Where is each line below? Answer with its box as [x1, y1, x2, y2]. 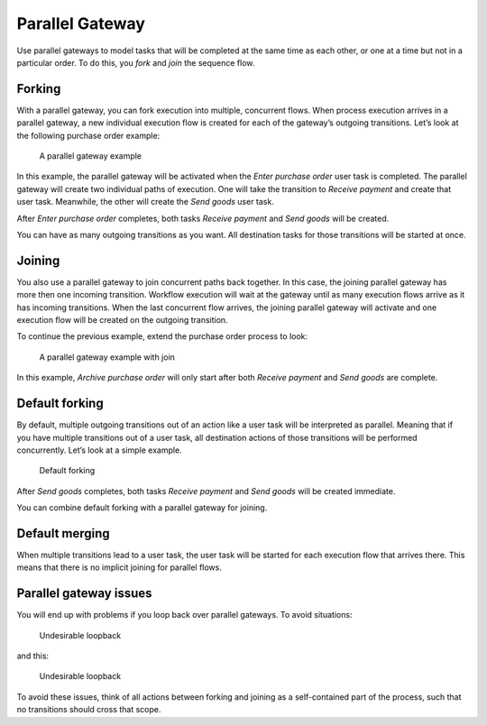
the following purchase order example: [16, 130, 161, 141]
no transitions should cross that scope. [16, 704, 161, 715]
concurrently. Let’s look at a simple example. [16, 445, 182, 455]
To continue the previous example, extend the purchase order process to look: [16, 331, 308, 342]
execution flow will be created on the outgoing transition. [16, 315, 229, 326]
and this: [16, 650, 50, 662]
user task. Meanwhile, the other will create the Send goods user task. [16, 197, 274, 207]
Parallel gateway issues [16, 586, 152, 601]
